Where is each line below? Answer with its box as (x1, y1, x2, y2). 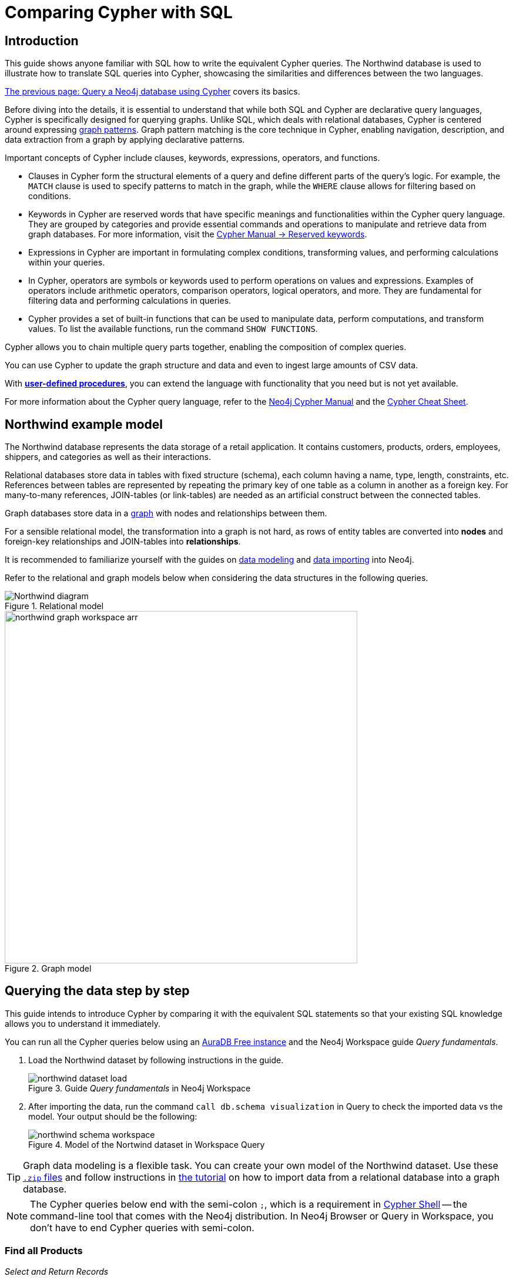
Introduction (5, 33, 79, 48)
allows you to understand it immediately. (5, 1018, 160, 1029)
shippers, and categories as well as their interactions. (5, 452, 212, 462)
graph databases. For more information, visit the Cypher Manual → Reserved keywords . (28, 229, 367, 240)
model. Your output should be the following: (28, 1111, 197, 1121)
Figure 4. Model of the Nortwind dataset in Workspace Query (28, 1139, 265, 1150)
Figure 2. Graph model (5, 963, 92, 974)
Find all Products (5, 1245, 83, 1257)
